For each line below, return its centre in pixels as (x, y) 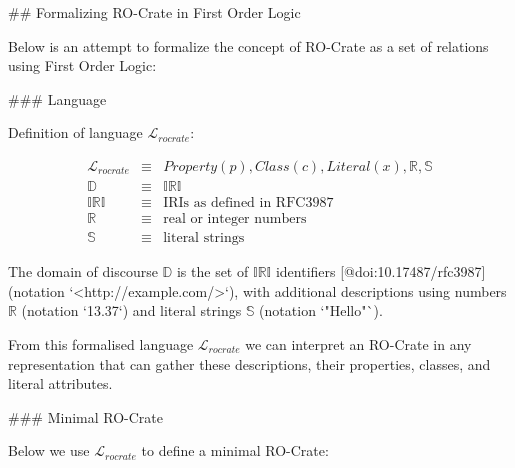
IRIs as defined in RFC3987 (248, 203)
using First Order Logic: (82, 65)
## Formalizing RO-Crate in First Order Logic (154, 12)
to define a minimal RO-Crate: (235, 450)
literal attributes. (60, 383)
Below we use (49, 450)
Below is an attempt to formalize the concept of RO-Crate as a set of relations (248, 45)
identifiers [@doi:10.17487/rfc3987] (380, 271)
